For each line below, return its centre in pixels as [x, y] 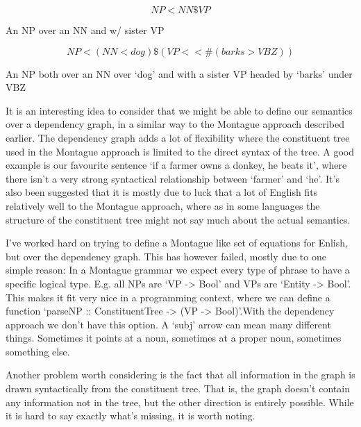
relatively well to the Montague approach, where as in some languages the [163, 205]
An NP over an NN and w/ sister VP [85, 30]
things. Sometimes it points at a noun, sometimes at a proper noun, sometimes [174, 338]
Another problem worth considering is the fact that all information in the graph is [180, 375]
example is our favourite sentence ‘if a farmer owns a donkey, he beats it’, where [176, 165]
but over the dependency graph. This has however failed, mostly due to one [166, 256]
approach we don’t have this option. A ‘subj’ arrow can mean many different [168, 324]
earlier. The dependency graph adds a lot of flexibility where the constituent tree [178, 137]
